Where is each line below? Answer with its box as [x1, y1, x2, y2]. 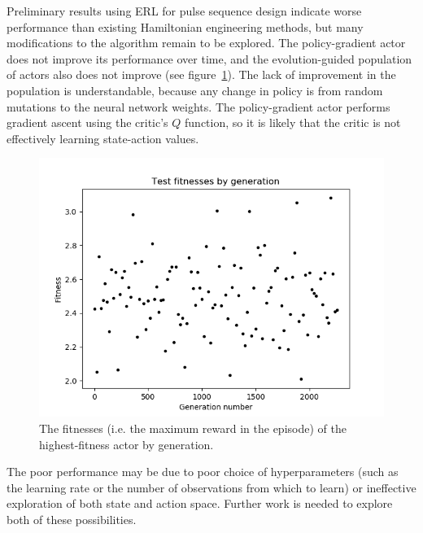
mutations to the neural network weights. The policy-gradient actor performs [7, 98, 390, 115]
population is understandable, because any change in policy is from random [7, 81, 383, 98]
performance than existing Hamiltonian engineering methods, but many [7, 18, 364, 35]
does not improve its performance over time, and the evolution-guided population [7, 50, 412, 67]
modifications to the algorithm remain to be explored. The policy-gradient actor [7, 34, 406, 51]
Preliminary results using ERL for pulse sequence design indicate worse [7, 2, 362, 19]
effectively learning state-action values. [7, 129, 199, 146]
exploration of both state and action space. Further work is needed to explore [7, 495, 393, 512]
